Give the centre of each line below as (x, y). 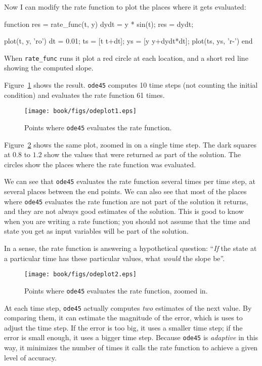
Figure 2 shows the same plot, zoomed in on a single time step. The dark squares (130, 144)
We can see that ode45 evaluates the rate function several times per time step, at (130, 181)
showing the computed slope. (49, 68)
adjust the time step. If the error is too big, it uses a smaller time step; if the (123, 327)
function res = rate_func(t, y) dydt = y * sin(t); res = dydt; (99, 24)
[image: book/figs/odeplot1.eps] (80, 111)
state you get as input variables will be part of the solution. (96, 231)
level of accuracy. (30, 357)
